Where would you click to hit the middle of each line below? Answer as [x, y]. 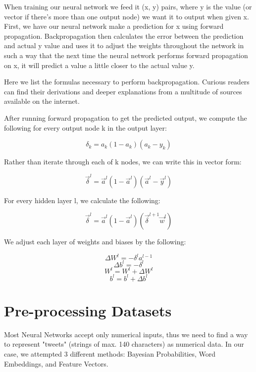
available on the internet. [42, 101]
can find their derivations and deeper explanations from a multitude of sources [123, 91]
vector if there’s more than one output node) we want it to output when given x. [127, 16]
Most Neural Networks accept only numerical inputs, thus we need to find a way [126, 334]
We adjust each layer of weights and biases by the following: [95, 242]
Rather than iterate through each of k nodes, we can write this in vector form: [123, 162]
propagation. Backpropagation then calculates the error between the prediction [124, 36]
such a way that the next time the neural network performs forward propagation [126, 55]
